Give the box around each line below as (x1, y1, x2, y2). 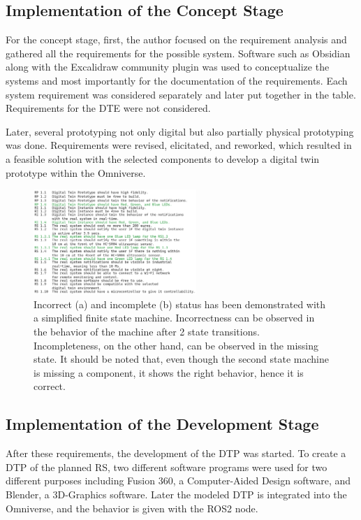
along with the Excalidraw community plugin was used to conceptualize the (6, 59, 330, 74)
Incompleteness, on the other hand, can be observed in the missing (34, 338, 319, 352)
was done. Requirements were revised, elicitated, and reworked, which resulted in (6, 138, 352, 152)
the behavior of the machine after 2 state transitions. (34, 324, 260, 338)
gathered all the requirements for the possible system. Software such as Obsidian (6, 45, 351, 60)
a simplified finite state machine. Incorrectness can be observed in (34, 310, 315, 325)
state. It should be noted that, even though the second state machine (34, 352, 330, 366)
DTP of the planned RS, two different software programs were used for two (6, 459, 327, 474)
